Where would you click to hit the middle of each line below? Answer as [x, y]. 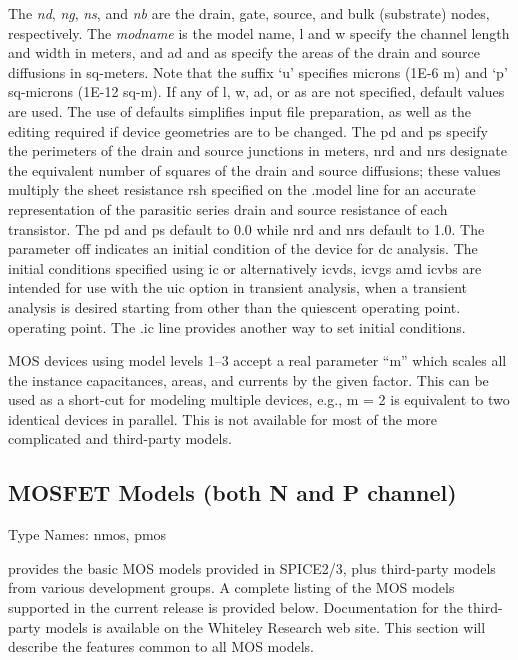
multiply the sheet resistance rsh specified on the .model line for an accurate [242, 189]
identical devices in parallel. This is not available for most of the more [222, 418]
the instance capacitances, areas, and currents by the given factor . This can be [248, 379]
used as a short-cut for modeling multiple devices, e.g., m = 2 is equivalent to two [259, 399]
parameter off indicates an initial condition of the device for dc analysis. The [243, 248]
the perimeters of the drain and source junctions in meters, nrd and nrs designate [257, 150]
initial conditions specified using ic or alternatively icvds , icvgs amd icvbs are [245, 267]
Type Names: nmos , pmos [87, 534]
